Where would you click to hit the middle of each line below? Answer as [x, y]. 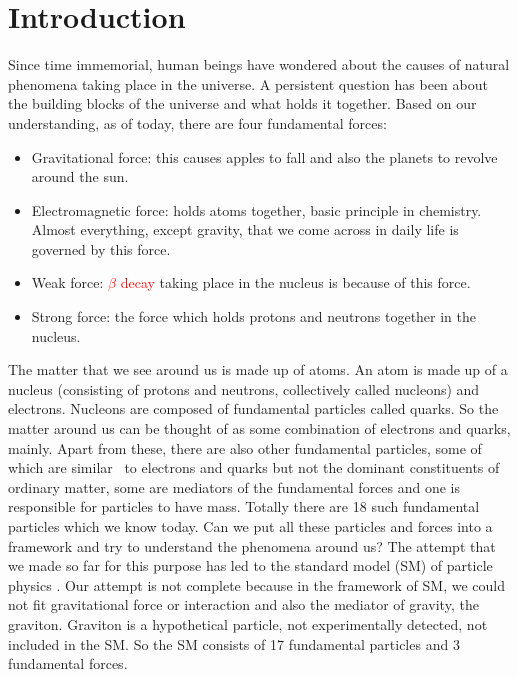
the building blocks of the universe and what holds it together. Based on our [242, 103]
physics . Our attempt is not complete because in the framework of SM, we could [257, 584]
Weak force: [67, 282]
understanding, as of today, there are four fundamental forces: [197, 122]
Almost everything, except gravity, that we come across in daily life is [245, 229]
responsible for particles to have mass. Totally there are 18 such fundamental [244, 506]
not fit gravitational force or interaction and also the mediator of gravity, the [243, 604]
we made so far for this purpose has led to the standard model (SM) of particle [250, 565]
